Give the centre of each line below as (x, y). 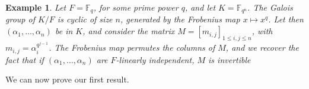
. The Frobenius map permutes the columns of (132, 47)
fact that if (25, 59)
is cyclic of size (85, 19)
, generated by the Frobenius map (180, 19)
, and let (200, 7)
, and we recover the (262, 47)
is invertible (230, 59)
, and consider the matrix (129, 31)
